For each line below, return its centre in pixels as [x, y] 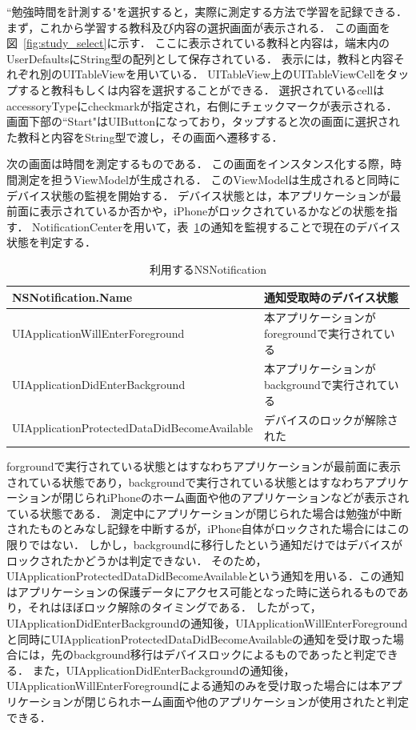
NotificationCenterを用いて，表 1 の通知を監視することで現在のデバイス [216, 226]
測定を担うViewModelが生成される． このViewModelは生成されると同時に [209, 179]
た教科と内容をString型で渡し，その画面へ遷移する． [145, 136]
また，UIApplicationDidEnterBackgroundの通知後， [164, 670]
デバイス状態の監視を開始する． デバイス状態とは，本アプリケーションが [198, 195]
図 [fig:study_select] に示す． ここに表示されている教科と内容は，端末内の [198, 43]
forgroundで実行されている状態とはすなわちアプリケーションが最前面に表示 [204, 466]
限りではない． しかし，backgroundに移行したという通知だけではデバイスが [205, 545]
